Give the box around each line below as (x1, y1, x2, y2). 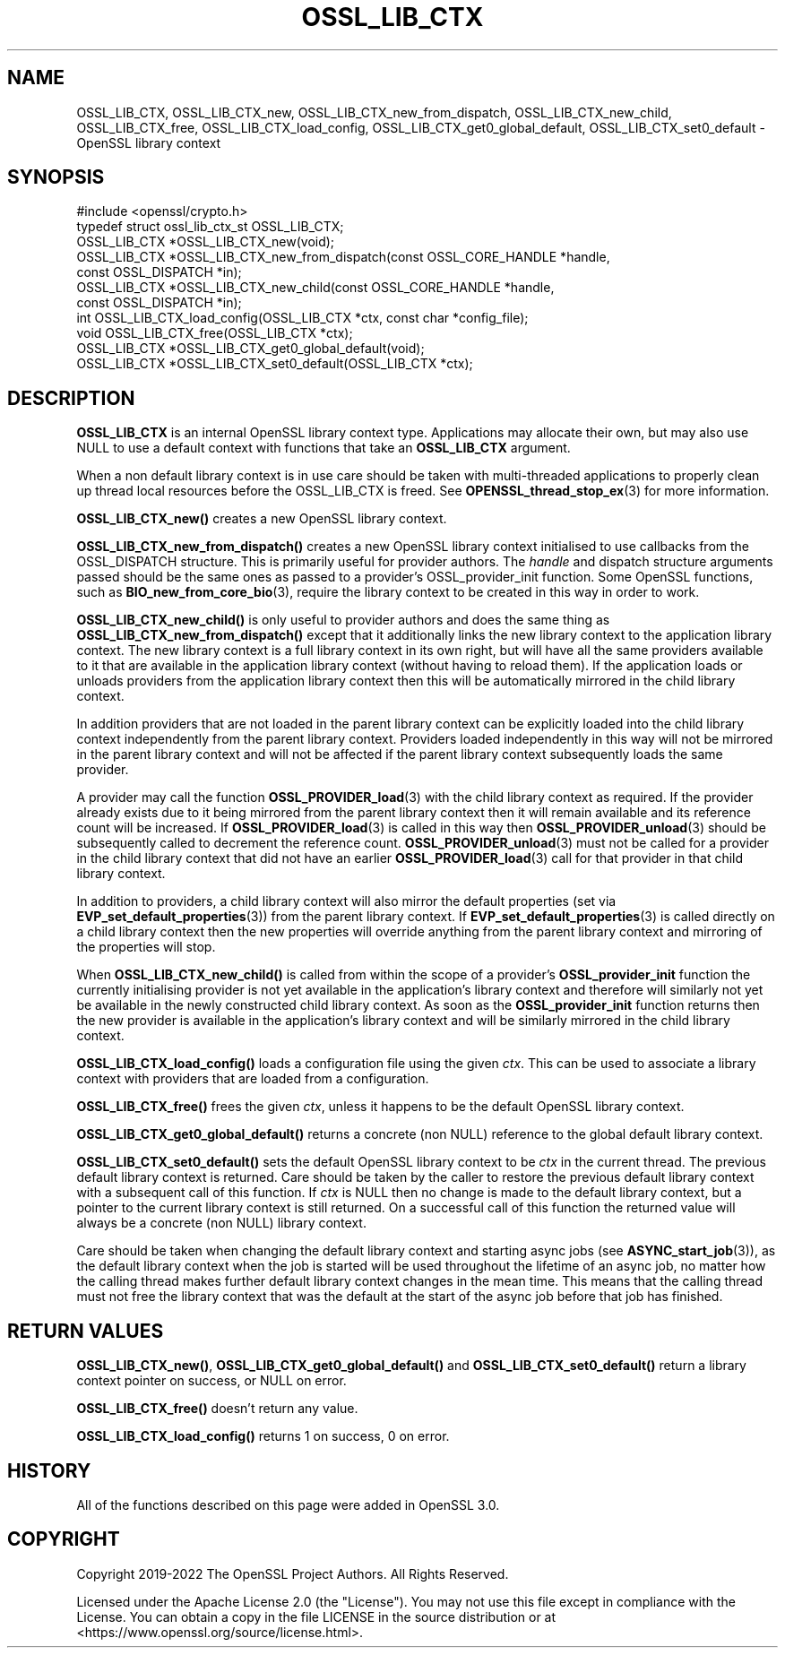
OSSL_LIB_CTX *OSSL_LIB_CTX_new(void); (76, 234, 335, 250)
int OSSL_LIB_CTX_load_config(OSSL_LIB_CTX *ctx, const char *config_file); (76, 310, 529, 326)
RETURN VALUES (7, 1319, 164, 1342)
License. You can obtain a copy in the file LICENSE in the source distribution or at (76, 1608, 556, 1625)
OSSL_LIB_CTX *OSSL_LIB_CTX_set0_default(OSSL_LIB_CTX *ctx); (76, 356, 473, 372)
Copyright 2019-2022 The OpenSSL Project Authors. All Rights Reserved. (76, 1565, 509, 1582)
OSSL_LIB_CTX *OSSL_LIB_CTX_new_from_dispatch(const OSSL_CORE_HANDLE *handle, (76, 249, 610, 265)
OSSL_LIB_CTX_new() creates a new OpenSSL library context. (76, 511, 447, 527)
